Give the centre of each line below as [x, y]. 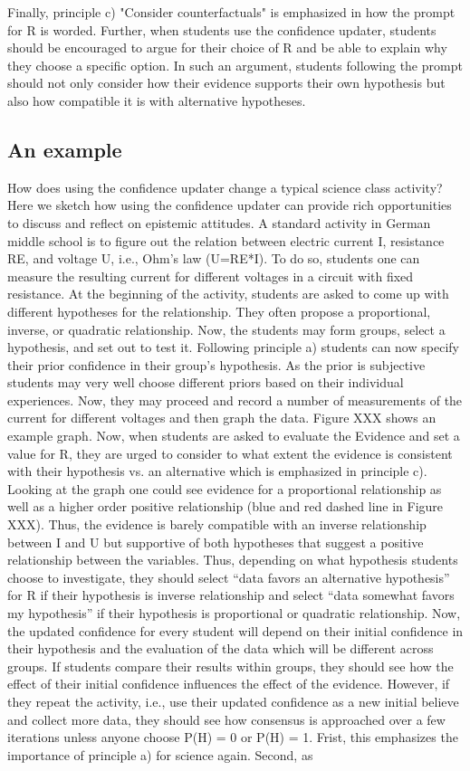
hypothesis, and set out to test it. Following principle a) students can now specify [233, 347]
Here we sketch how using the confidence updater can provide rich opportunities [230, 205]
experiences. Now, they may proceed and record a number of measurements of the [235, 400]
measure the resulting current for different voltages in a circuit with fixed [211, 276]
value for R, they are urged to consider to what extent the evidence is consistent [230, 453]
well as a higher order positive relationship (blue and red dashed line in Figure [225, 506]
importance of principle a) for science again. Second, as [160, 754]
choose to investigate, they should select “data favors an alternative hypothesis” [229, 577]
